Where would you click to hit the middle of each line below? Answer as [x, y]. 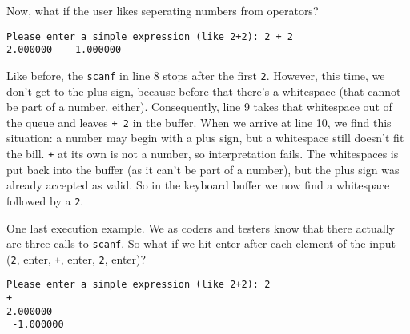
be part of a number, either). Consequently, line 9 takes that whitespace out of [199, 107]
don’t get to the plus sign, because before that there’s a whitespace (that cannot [204, 91]
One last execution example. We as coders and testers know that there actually [201, 227]
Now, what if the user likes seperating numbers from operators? [163, 10]
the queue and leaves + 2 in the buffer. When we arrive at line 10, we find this [199, 122]
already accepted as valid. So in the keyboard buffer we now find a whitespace [198, 185]
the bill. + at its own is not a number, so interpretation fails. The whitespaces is [203, 153]
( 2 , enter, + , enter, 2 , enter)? [76, 258]
